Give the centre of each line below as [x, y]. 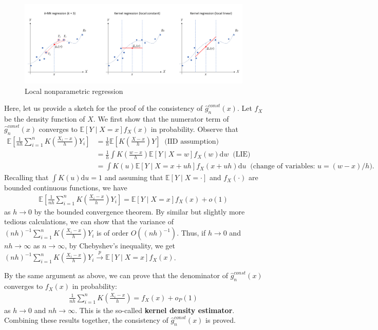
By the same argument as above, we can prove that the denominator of [116, 275]
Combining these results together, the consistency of [86, 320]
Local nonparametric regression [74, 91]
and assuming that [134, 177]
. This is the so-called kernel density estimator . [155, 310]
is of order [113, 233]
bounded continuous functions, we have [66, 188]
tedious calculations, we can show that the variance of [89, 221]
